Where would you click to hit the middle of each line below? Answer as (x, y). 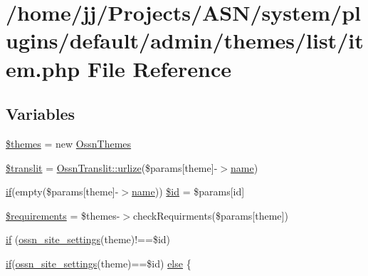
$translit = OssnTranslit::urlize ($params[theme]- (112, 167)
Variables (41, 114)
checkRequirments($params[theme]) (211, 215)
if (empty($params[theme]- (62, 191)
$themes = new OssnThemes (69, 143)
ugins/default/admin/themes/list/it (185, 40)
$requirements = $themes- (63, 215)
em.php (43, 68)
